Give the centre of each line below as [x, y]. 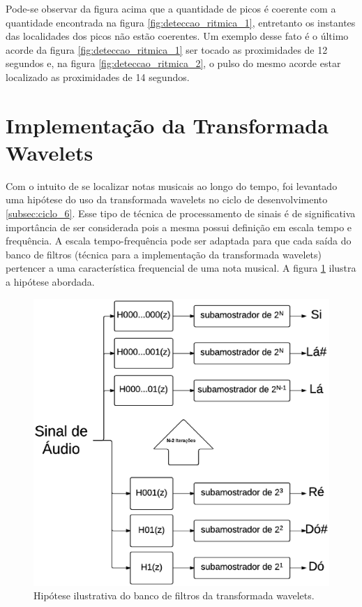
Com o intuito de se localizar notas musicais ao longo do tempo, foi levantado [172, 185]
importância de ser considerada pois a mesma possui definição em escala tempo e [179, 227]
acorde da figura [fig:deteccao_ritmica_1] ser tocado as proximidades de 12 [167, 49]
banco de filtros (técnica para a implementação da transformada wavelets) [164, 254]
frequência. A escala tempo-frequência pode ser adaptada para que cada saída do [179, 241]
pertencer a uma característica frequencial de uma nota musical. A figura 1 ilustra [181, 268]
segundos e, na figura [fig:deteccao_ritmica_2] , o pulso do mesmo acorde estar [173, 63]
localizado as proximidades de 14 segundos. [98, 76]
